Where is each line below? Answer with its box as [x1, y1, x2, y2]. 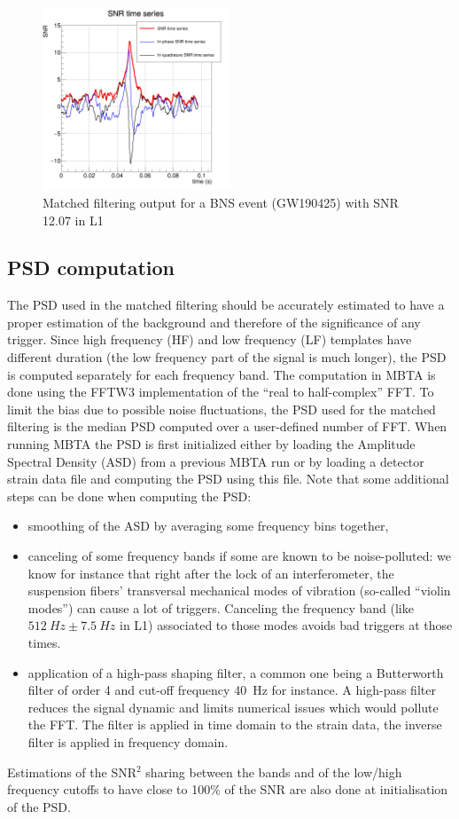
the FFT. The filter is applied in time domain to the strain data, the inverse [27, 715, 442, 734]
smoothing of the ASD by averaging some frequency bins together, [27, 516, 389, 535]
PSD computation [7, 254, 175, 281]
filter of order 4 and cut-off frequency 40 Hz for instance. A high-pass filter [27, 681, 436, 699]
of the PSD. [7, 797, 71, 815]
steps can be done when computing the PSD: [7, 486, 252, 505]
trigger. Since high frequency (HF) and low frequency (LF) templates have [7, 330, 412, 349]
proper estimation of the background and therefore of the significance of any [7, 312, 421, 331]
